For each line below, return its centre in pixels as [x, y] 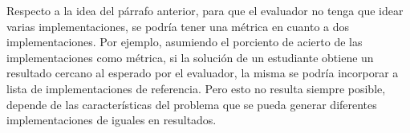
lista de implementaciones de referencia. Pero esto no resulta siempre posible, [196, 88]
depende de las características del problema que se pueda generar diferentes [192, 104]
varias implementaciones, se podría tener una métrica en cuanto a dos [178, 26]
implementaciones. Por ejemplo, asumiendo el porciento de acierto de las [185, 42]
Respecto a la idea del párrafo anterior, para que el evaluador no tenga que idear [205, 10]
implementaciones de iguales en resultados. [112, 120]
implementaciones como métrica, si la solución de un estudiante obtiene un [190, 57]
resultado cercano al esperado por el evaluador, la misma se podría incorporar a [203, 73]
